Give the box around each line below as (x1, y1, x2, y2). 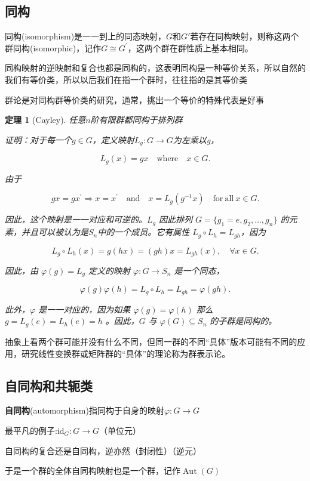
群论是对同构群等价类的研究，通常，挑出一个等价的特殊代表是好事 (5, 93, 264, 106)
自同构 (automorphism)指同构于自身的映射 (5, 404, 164, 417)
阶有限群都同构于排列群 (90, 113, 183, 126)
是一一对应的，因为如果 (38, 303, 131, 315)
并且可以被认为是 (21, 226, 88, 238)
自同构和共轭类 (5, 376, 93, 394)
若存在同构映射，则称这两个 (190, 30, 299, 42)
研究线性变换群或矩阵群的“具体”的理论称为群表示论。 (21, 347, 231, 359)
